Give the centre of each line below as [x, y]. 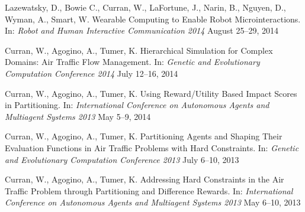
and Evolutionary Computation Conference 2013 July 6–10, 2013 [122, 159]
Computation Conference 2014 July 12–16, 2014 [91, 73]
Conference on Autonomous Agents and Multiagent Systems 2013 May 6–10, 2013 [153, 202]
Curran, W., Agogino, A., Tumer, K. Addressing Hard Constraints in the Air [145, 179]
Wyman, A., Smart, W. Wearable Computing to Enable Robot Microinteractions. [153, 19]
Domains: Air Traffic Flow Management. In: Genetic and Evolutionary [132, 62]
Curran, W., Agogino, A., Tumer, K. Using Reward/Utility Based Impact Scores [151, 93]
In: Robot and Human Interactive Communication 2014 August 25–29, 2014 [142, 30]
